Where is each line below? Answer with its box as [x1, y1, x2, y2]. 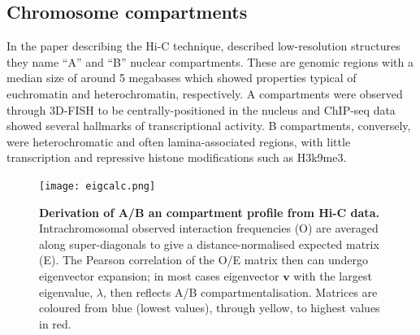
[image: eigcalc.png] [39, 180, 156, 192]
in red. [39, 315, 71, 332]
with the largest [293, 267, 372, 284]
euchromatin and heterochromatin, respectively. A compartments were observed [6, 85, 403, 102]
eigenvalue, [39, 283, 93, 300]
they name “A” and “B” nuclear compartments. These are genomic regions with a [6, 53, 414, 70]
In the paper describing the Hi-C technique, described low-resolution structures [6, 37, 401, 54]
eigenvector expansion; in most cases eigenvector [39, 267, 279, 284]
